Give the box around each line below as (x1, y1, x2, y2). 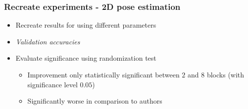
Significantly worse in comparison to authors (27, 96, 162, 106)
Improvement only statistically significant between (27, 70, 180, 79)
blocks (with (206, 70, 245, 79)
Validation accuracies (15, 36, 80, 46)
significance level (27, 79, 78, 89)
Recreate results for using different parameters (15, 20, 156, 30)
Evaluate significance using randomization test (15, 53, 156, 63)
